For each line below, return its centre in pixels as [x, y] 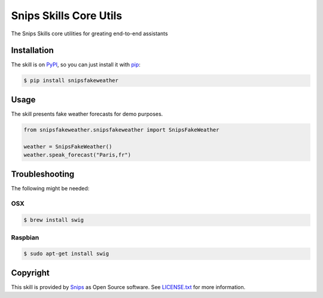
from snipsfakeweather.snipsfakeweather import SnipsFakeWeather [121, 130]
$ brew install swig [54, 220]
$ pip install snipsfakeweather [71, 80]
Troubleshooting [43, 174]
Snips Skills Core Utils [67, 16]
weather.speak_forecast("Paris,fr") [77, 155]
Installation [32, 51]
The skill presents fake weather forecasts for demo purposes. [87, 114]
